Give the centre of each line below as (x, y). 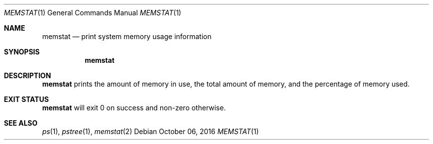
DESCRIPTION (28, 75)
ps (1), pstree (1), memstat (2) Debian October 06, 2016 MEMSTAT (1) (151, 131)
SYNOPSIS (22, 52)
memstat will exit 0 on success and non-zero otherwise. (134, 108)
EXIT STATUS (26, 99)
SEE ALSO (21, 123)
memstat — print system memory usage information (127, 36)
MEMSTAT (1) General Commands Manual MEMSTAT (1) (93, 13)
